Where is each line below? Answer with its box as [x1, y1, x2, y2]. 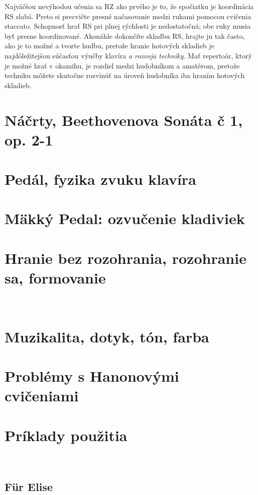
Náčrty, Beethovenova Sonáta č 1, [5, 109, 243, 130]
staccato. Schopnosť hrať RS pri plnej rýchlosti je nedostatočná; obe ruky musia [5, 21, 250, 31]
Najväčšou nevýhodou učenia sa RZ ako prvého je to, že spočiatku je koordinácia [5, 1, 254, 11]
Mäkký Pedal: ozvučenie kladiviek [5, 208, 245, 229]
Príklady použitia [5, 425, 127, 445]
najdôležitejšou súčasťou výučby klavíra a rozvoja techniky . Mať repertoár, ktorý [5, 50, 252, 60]
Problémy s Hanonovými [5, 366, 179, 386]
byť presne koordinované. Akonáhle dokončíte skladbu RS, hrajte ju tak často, [5, 30, 245, 41]
